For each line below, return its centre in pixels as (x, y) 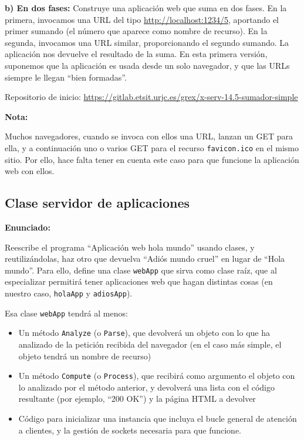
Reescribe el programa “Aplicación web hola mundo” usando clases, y (130, 247)
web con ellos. (30, 171)
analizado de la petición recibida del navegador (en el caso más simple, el (150, 344)
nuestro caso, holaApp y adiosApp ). (69, 293)
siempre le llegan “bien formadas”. (66, 77)
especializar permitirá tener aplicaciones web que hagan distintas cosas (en (139, 281)
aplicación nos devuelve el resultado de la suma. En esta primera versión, (136, 54)
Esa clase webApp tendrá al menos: (66, 313)
